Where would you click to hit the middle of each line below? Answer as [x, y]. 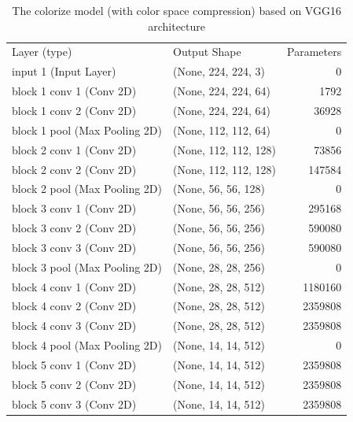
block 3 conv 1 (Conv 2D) [74, 208]
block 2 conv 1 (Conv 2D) [74, 149]
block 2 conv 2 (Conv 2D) [74, 169]
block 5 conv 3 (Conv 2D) [74, 403]
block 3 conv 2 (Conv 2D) [74, 228]
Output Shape [207, 52]
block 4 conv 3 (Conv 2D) [74, 326]
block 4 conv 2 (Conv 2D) [74, 306]
